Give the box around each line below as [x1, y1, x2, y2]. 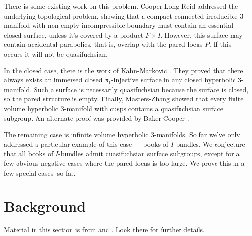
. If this [209, 39, 232, 49]
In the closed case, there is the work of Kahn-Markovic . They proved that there [4, 65, 243, 75]
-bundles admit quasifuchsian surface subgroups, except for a [58, 148, 240, 158]
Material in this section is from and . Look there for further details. [4, 224, 205, 235]
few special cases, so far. [4, 167, 76, 177]
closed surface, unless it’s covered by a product [4, 29, 144, 39]
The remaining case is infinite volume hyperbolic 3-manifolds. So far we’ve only [4, 129, 240, 139]
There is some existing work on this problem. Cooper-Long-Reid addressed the [4, 1, 238, 11]
